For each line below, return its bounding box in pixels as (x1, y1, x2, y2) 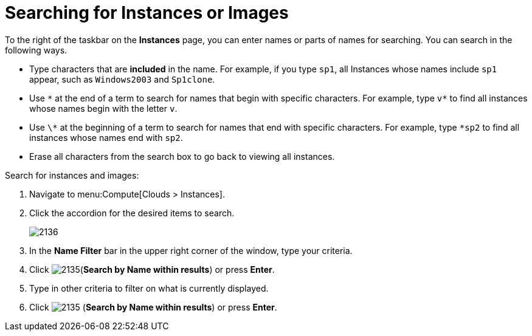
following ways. (5, 44, 67, 55)
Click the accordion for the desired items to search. (29, 207, 235, 218)
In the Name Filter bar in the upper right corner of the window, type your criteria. (29, 245, 353, 256)
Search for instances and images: (5, 170, 139, 180)
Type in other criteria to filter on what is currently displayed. (29, 283, 269, 293)
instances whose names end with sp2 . (29, 132, 183, 143)
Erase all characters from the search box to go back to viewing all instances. (29, 151, 335, 162)
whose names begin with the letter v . (29, 103, 178, 114)
